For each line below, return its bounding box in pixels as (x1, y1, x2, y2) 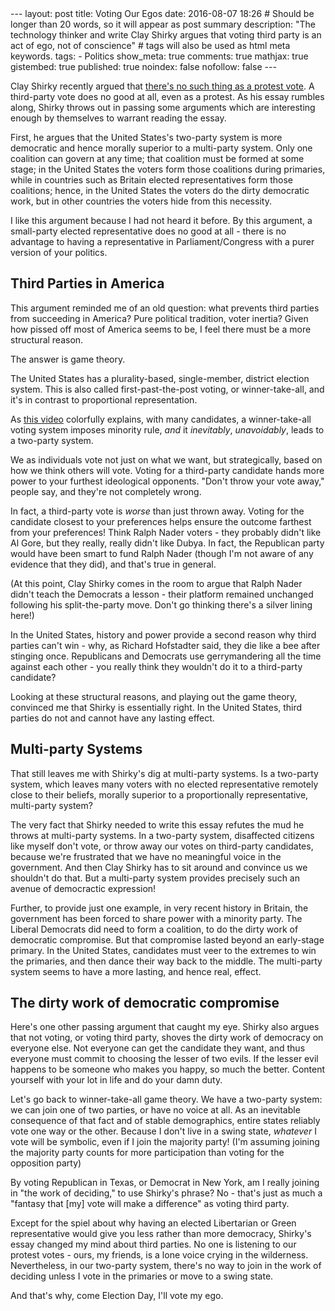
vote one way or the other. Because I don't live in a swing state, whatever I (10, 1125, 317, 1137)
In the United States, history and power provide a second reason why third (10, 628, 317, 641)
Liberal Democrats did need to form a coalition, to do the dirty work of (10, 923, 299, 935)
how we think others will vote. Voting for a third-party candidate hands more (10, 464, 325, 476)
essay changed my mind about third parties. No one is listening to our (10, 1238, 297, 1251)
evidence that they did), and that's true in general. (10, 558, 217, 570)
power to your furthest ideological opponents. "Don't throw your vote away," (10, 475, 325, 487)
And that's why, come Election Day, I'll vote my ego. (10, 1290, 224, 1302)
